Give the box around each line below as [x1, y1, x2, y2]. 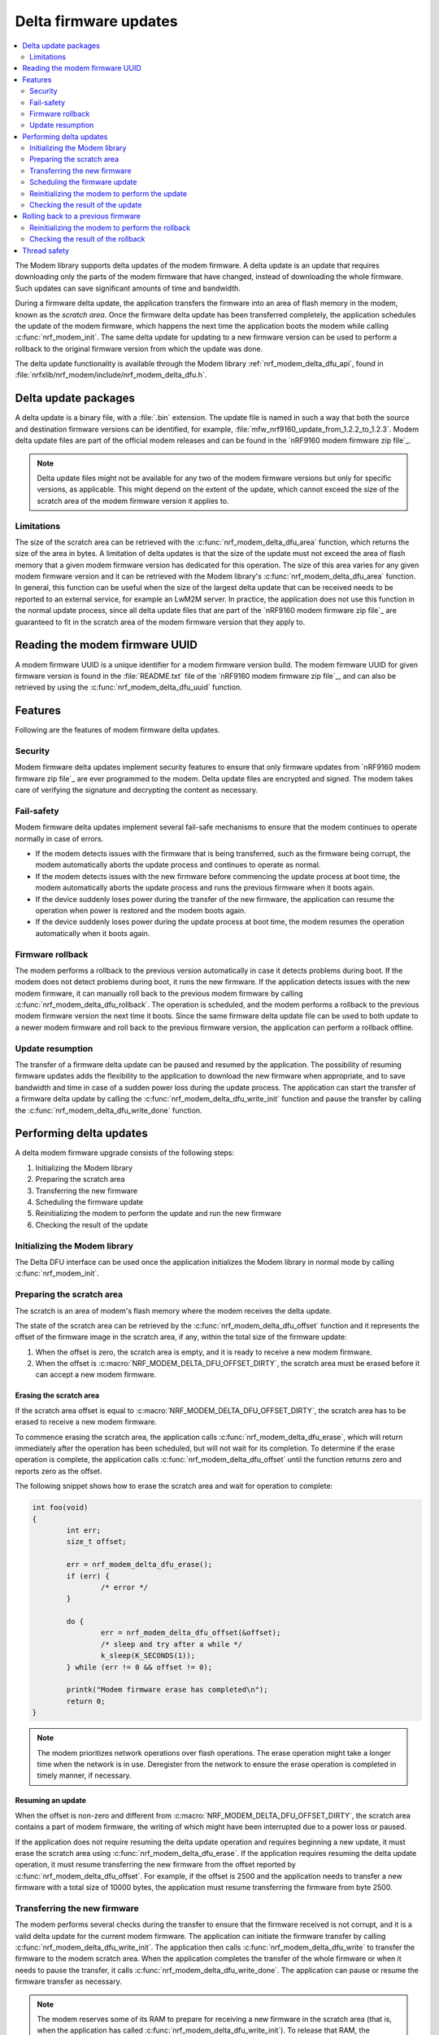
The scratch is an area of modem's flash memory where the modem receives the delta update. [15, 1306, 333, 1315]
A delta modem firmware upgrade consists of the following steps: [15, 1148, 235, 1158]
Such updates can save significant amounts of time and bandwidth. [15, 283, 241, 293]
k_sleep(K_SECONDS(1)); [100, 1651, 195, 1661]
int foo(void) [32, 1503, 89, 1512]
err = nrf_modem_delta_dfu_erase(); [66, 1560, 213, 1569]
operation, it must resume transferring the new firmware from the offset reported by [15, 1860, 296, 1870]
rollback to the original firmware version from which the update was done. [15, 344, 263, 353]
